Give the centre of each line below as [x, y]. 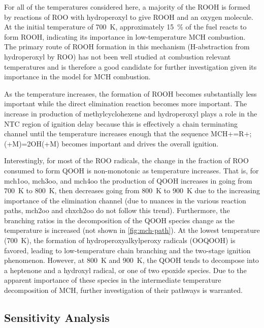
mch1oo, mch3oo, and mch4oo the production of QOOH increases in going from [128, 180]
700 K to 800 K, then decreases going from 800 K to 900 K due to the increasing [132, 190]
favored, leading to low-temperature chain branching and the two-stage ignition [127, 250]
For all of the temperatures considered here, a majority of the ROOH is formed [127, 7]
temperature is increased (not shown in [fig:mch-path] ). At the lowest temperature [132, 230]
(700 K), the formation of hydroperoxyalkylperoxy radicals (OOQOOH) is [120, 240]
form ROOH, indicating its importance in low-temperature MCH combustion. [125, 36]
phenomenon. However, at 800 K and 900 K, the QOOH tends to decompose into [131, 260]
